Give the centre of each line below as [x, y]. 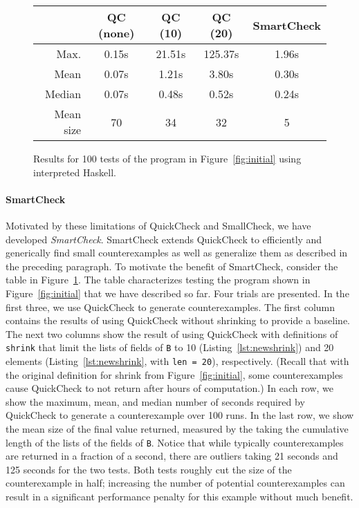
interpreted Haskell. [75, 172]
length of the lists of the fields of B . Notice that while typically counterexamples [175, 442]
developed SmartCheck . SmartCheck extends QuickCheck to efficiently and [164, 239]
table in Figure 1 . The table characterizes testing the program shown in [158, 280]
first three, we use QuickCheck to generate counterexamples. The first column [171, 307]
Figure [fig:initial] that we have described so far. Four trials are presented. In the [177, 293]
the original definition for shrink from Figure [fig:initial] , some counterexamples [174, 374]
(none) [117, 33]
